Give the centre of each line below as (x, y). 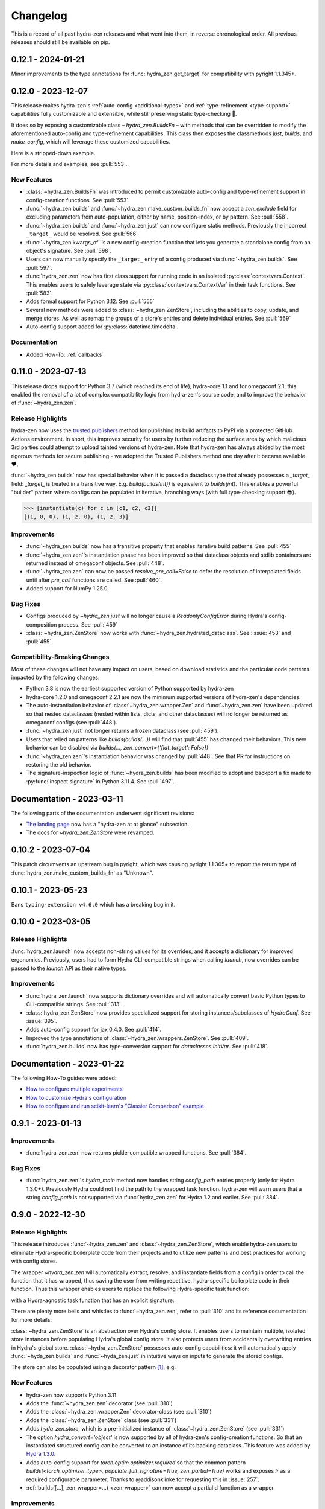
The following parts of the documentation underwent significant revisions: (103, 813)
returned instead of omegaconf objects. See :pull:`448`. (95, 563)
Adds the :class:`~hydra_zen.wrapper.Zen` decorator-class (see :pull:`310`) (119, 1412)
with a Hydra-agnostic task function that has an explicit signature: (93, 1300)
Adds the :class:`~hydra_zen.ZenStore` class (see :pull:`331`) (101, 1420)
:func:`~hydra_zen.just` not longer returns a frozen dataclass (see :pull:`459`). (122, 731)
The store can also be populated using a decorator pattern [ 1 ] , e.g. (93, 1367)
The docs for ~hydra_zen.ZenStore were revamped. (90, 832)
